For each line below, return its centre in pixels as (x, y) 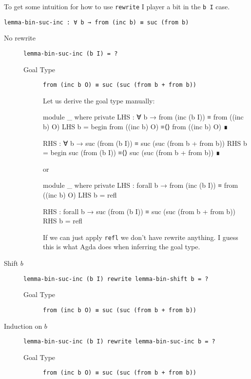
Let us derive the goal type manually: (99, 100)
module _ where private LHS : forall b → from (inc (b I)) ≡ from (141, 185)
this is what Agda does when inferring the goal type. (122, 247)
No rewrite (20, 38)
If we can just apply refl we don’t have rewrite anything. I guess (141, 237)
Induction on (23, 326)
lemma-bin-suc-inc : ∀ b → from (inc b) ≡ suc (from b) (97, 22)
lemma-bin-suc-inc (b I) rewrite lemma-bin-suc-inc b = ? (119, 342)
